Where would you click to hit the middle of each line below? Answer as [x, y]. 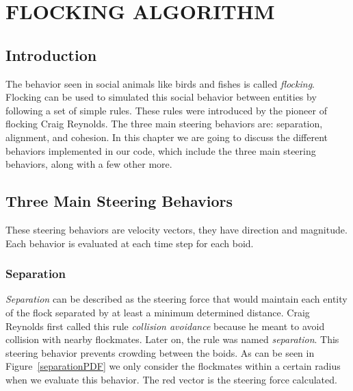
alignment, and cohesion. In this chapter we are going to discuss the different [167, 137]
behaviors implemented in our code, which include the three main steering [161, 150]
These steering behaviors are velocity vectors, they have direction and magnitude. [176, 229]
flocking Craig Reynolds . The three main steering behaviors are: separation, [164, 124]
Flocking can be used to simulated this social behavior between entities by [161, 97]
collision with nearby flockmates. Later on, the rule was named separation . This [172, 339]
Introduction [51, 54]
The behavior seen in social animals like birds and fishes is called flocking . [160, 83]
